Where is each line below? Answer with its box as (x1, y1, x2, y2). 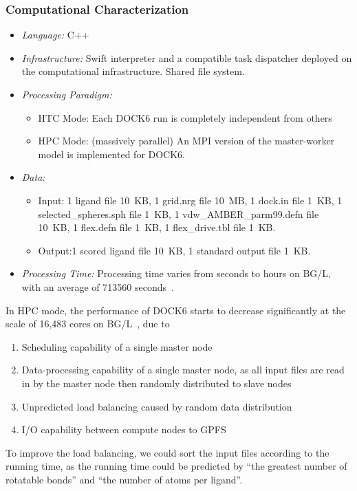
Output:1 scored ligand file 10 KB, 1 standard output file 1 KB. (38, 243, 311, 257)
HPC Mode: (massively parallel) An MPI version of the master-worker (38, 133, 335, 148)
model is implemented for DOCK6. (38, 146, 186, 161)
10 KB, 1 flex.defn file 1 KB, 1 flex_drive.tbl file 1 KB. (38, 220, 276, 234)
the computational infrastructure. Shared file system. (21, 64, 245, 78)
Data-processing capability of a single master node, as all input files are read (21, 362, 345, 377)
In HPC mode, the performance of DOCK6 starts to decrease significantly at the (6, 303, 346, 317)
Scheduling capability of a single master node (21, 339, 213, 353)
